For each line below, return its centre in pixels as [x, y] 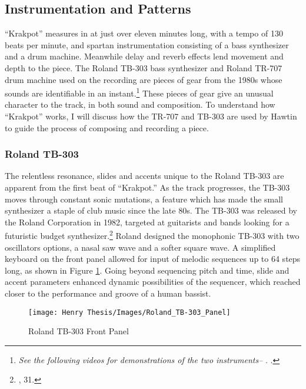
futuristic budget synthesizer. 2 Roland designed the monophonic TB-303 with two [152, 235]
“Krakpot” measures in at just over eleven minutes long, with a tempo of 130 [144, 33]
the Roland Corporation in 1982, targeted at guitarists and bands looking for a [147, 222]
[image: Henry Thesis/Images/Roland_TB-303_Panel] [129, 312]
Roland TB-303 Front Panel [79, 331]
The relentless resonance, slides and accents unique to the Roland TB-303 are [144, 176]
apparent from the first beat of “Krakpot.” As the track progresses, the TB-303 [147, 187]
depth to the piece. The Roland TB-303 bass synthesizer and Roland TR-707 [144, 67]
